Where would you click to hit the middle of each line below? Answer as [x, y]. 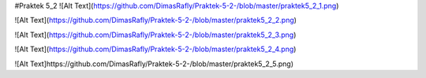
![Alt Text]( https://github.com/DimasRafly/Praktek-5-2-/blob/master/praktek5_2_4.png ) [155, 49]
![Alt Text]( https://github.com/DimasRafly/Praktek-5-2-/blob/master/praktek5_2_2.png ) [156, 20]
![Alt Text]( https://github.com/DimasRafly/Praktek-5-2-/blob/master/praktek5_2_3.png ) [155, 35]
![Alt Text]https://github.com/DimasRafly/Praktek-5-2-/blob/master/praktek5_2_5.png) [154, 64]
